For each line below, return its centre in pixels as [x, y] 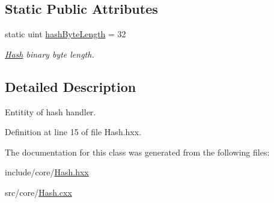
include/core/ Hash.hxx [47, 172]
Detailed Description [71, 86]
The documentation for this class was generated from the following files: [137, 152]
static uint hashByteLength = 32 [65, 34]
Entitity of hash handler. [50, 111]
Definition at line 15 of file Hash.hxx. [73, 132]
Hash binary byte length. [50, 54]
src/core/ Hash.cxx [38, 192]
